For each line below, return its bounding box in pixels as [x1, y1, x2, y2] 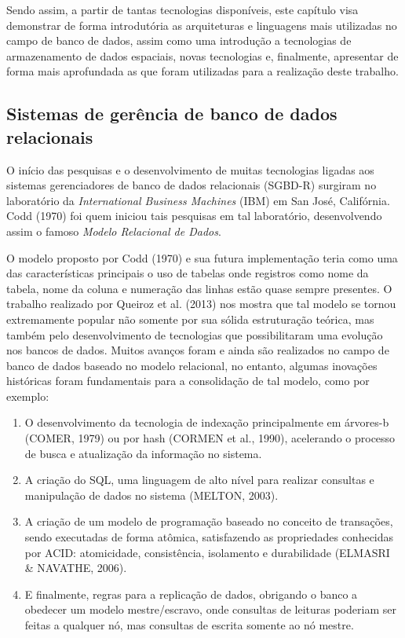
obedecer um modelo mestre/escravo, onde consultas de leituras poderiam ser [24, 601, 396, 618]
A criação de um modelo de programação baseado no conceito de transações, [24, 513, 393, 530]
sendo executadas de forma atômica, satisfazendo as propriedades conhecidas [24, 529, 394, 545]
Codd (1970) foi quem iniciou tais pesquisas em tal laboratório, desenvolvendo [6, 207, 382, 224]
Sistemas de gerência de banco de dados [6, 101, 337, 126]
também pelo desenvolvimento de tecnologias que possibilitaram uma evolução [6, 326, 383, 343]
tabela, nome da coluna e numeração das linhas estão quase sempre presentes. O [6, 280, 392, 296]
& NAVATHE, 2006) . [24, 559, 127, 576]
